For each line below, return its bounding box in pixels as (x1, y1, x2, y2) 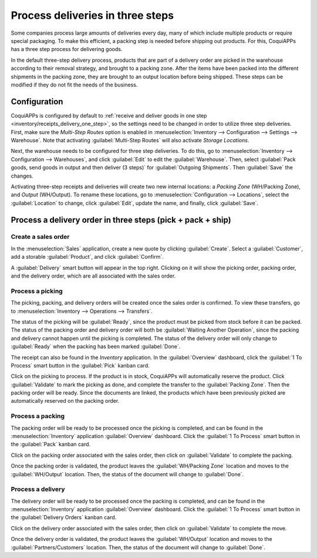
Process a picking (11, 287, 63, 295)
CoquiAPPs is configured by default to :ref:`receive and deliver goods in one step (11, 112, 207, 119)
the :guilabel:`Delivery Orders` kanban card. (11, 514, 117, 521)
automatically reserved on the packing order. (11, 397, 120, 405)
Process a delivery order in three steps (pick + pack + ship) (11, 215, 231, 225)
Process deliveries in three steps (11, 9, 174, 22)
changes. (11, 172, 33, 179)
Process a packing (11, 412, 65, 420)
